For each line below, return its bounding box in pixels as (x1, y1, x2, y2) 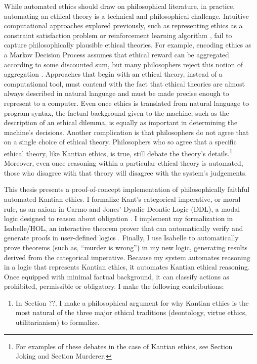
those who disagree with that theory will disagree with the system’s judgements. (4, 167, 247, 178)
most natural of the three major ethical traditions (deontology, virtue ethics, (15, 307, 247, 318)
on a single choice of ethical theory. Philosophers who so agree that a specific (4, 136, 237, 147)
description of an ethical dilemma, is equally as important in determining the (4, 117, 238, 128)
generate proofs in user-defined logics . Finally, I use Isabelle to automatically (4, 232, 239, 243)
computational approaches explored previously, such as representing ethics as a (4, 20, 243, 31)
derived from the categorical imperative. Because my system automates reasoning (4, 252, 251, 262)
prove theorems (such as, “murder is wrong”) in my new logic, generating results (4, 242, 248, 252)
